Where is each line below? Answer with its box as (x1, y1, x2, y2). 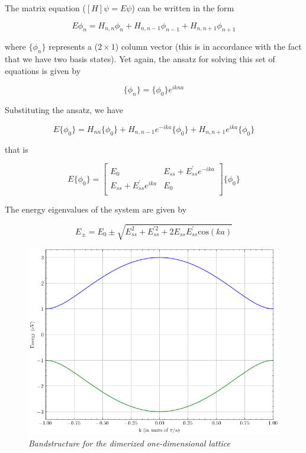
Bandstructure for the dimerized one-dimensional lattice (28, 436, 230, 449)
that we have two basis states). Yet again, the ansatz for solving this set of (5, 53, 275, 65)
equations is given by (5, 64, 81, 76)
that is (5, 143, 28, 155)
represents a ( (49, 40, 98, 53)
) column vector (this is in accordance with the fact (115, 40, 302, 53)
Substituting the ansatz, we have (5, 104, 124, 116)
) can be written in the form (131, 2, 234, 14)
